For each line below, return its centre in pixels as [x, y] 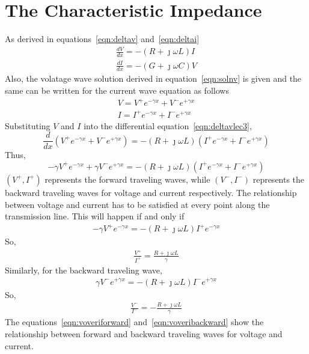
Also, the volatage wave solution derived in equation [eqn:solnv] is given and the [153, 78]
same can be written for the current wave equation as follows [117, 90]
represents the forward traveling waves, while [127, 179]
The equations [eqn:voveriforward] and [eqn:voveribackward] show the [134, 322]
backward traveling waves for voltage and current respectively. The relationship [151, 192]
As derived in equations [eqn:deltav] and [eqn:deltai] [102, 39]
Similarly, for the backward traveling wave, [84, 270]
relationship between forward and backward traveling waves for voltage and [144, 333]
